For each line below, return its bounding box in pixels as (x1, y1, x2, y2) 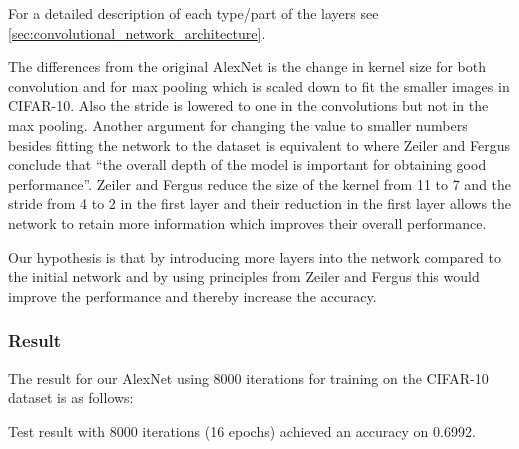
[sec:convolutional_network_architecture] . (8, 22, 266, 43)
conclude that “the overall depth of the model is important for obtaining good (8, 154, 487, 175)
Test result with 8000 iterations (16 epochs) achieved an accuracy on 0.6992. (8, 420, 476, 441)
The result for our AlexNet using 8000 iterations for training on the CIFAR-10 (8, 367, 489, 388)
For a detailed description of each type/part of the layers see (8, 3, 379, 23)
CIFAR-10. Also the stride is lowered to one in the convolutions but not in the (8, 95, 489, 116)
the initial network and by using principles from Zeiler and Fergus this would (8, 266, 480, 287)
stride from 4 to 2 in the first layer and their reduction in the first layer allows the (8, 193, 512, 214)
